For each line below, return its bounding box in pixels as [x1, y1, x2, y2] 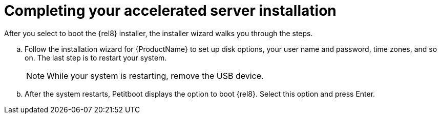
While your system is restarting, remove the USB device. [47, 70, 264, 81]
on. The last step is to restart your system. [25, 53, 167, 62]
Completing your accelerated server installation [4, 2, 337, 19]
